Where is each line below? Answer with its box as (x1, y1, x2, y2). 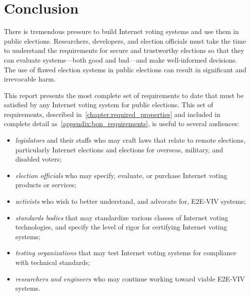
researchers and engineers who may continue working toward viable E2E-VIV (15, 273, 245, 283)
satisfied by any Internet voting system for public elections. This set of (4, 99, 213, 110)
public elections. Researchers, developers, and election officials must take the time (4, 35, 246, 46)
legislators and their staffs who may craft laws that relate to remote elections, (15, 135, 246, 145)
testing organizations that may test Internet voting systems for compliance (15, 247, 236, 258)
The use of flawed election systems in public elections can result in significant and (4, 64, 247, 74)
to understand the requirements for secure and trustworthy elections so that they (4, 45, 245, 55)
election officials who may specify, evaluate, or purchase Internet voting (15, 170, 228, 180)
